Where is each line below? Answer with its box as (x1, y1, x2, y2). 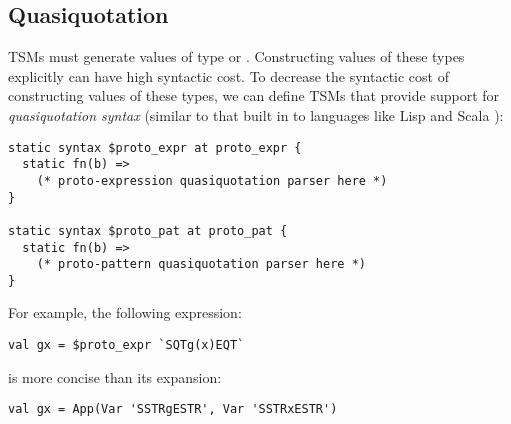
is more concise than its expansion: (8, 366, 222, 387)
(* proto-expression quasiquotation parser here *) (36, 173, 388, 188)
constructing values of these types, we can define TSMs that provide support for (8, 85, 500, 106)
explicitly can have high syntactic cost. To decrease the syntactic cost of (8, 65, 449, 86)
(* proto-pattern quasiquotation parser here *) (36, 257, 366, 272)
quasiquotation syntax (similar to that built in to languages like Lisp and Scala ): (8, 104, 504, 125)
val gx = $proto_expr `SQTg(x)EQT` (8, 338, 245, 353)
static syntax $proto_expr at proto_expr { (8, 140, 302, 155)
